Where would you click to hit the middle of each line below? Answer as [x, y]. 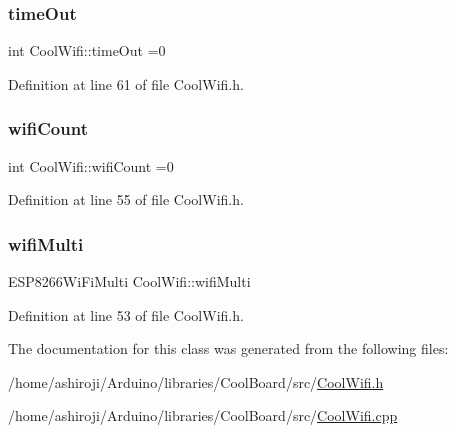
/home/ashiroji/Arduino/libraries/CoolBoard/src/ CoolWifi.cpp [203, 415]
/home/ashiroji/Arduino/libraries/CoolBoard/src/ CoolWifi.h [196, 381]
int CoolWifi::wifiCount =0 [91, 165]
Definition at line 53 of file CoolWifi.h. [126, 314]
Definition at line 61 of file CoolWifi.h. [126, 83]
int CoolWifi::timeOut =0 [87, 50]
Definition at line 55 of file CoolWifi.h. [126, 199]
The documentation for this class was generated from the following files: [228, 348]
